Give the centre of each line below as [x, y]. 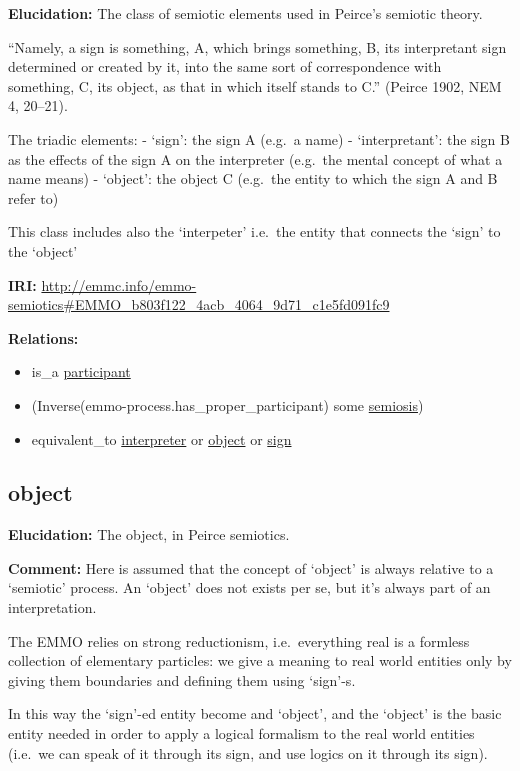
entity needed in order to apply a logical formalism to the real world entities [241, 733]
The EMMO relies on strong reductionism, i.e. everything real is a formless [239, 640]
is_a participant [81, 371]
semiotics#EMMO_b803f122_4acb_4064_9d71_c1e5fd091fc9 [199, 304]
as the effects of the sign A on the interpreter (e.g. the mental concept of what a [255, 158]
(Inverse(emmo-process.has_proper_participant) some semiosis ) [227, 404]
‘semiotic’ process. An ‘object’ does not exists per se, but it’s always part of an [249, 587]
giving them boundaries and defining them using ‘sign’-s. [182, 679]
